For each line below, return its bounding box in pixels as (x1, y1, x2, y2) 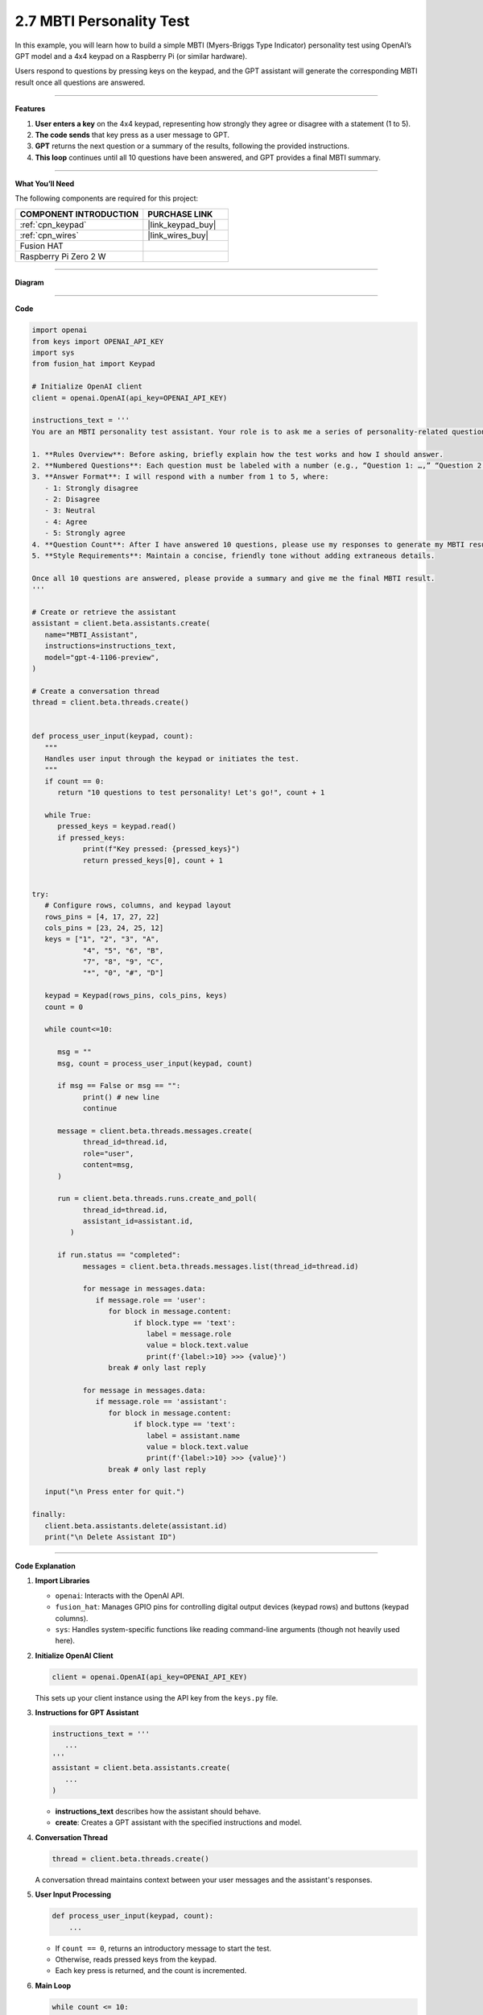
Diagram (14, 277, 44, 287)
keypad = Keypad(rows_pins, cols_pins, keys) (44, 991, 228, 1000)
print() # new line (82, 1092, 160, 1102)
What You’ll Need (14, 179, 75, 189)
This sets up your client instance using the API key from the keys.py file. (35, 1693, 279, 1702)
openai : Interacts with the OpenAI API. (55, 1590, 185, 1600)
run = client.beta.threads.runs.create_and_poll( (57, 1194, 258, 1203)
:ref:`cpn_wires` (19, 230, 80, 241)
